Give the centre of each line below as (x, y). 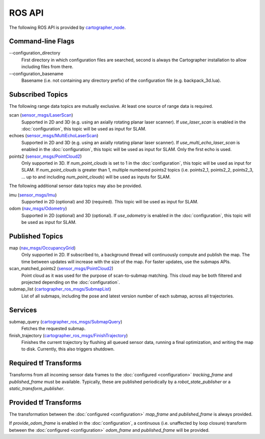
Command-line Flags (42, 41)
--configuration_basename (36, 73)
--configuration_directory (35, 53)
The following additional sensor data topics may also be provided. (76, 186)
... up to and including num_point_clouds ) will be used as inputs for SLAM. (96, 177)
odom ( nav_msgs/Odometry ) (38, 209)
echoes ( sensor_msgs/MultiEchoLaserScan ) (54, 136)
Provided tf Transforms (45, 402)
